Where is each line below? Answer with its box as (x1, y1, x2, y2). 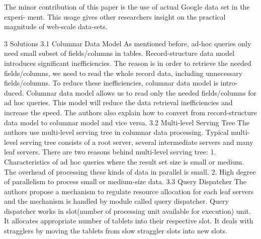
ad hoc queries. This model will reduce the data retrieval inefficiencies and (4, 97, 233, 108)
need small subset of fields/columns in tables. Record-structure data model (4, 48, 235, 58)
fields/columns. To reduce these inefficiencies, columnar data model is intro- (4, 77, 238, 88)
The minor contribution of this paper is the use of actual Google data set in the (4, 2, 250, 12)
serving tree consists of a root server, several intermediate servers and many (20, 136, 253, 147)
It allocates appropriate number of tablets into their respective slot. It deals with (4, 215, 253, 226)
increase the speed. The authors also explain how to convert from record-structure (4, 107, 257, 117)
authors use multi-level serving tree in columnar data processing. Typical (4, 127, 229, 137)
